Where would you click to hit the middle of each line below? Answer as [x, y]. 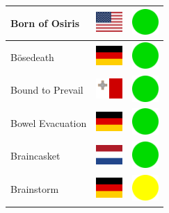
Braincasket [35, 156]
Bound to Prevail [47, 90]
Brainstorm [35, 189]
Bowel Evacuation [49, 122]
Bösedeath [32, 57]
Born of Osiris [45, 23]
